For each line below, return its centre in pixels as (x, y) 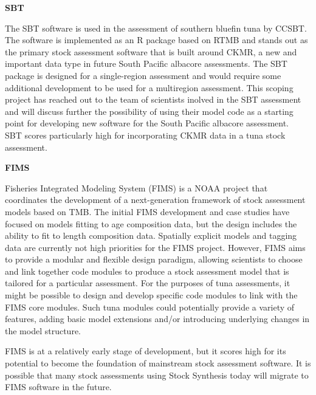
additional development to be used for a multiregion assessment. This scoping (149, 87)
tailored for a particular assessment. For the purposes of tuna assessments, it (148, 283)
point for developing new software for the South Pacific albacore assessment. (147, 123)
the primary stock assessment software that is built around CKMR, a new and (151, 51)
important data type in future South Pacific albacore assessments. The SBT (146, 64)
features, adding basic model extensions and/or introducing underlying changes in (157, 319)
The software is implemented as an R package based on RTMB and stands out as (156, 40)
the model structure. (43, 330)
